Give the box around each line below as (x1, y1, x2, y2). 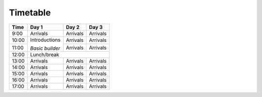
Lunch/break (30, 51, 59, 58)
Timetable (9, 7, 51, 18)
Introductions (30, 36, 61, 43)
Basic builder (30, 45, 61, 52)
